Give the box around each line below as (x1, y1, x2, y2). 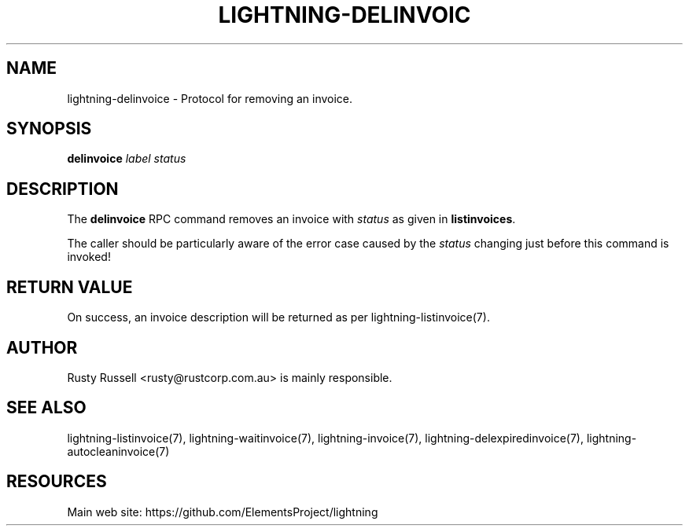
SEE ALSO (6, 398, 87, 418)
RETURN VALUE (6, 277, 133, 297)
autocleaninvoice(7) (67, 444, 170, 458)
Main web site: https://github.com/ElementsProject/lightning (67, 504, 378, 519)
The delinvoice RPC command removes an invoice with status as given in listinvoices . (67, 212, 516, 226)
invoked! (67, 250, 111, 264)
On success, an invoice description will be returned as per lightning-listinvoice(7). (67, 310, 490, 325)
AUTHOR (6, 337, 78, 358)
